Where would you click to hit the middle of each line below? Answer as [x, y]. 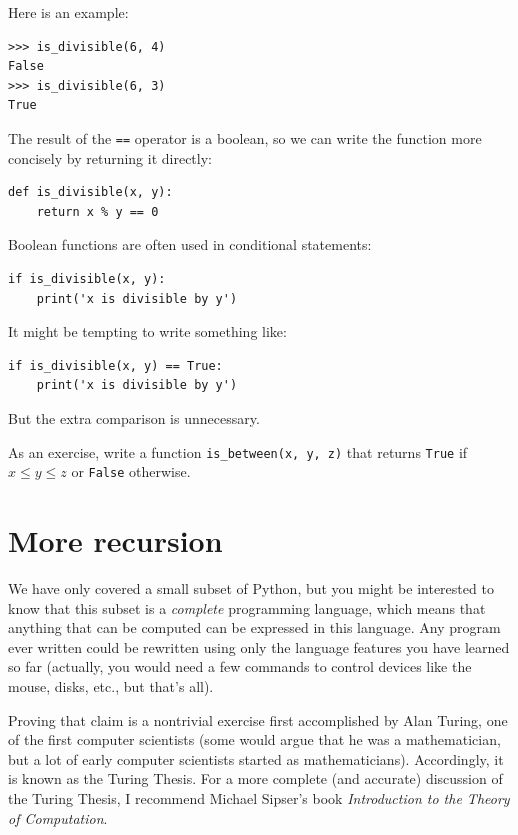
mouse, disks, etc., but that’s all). [111, 685]
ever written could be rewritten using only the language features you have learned [259, 646]
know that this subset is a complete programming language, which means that [247, 607]
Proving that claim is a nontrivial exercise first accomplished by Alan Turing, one [258, 719]
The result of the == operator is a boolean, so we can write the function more [245, 137]
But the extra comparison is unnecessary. [134, 417]
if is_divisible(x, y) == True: [115, 365]
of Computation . [58, 817]
